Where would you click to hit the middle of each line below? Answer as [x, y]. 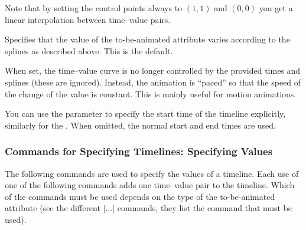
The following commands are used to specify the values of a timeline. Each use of [152, 173]
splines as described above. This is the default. [89, 50]
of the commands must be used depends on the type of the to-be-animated [140, 196]
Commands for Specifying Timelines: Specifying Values [139, 151]
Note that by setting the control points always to [94, 8]
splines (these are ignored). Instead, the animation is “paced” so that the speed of [153, 82]
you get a [276, 8]
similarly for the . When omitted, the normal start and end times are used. [141, 125]
